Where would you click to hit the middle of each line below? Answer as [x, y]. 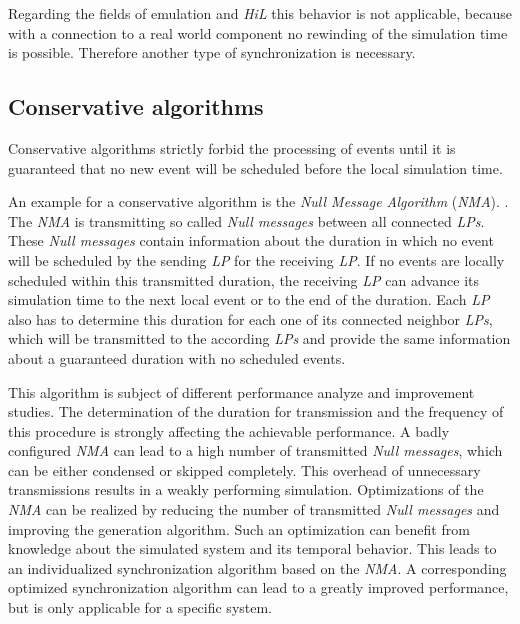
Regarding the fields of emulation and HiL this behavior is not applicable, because [260, 13]
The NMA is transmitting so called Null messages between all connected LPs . [246, 220]
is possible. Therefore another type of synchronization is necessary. [212, 52]
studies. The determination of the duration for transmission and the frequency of [256, 411]
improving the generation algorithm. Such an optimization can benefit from [239, 528]
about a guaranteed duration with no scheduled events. [177, 357]
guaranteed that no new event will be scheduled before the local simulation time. [255, 167]
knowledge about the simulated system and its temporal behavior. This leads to [252, 548]
